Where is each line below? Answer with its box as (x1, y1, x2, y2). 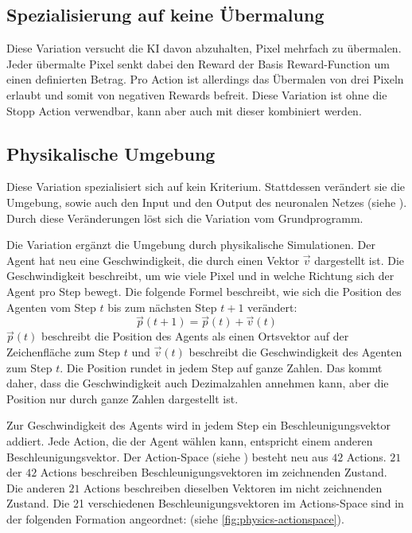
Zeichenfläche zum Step (6, 343, 121, 360)
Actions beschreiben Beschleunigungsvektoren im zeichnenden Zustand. (40, 464, 387, 480)
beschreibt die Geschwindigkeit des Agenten (189, 343, 402, 360)
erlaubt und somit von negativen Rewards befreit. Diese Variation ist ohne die (6, 86, 387, 103)
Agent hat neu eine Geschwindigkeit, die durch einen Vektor (6, 251, 300, 268)
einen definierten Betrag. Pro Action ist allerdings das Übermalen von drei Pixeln (6, 71, 404, 88)
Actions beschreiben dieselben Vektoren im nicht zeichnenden (84, 479, 383, 496)
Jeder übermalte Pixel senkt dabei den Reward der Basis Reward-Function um (6, 55, 390, 72)
